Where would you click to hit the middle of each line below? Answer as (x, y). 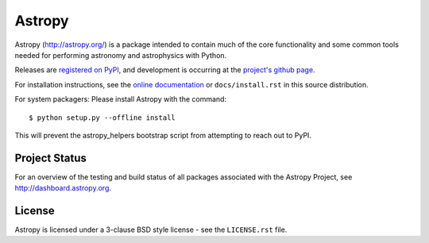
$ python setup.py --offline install (102, 118)
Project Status (51, 158)
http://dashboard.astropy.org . (63, 188)
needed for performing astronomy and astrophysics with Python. (121, 55)
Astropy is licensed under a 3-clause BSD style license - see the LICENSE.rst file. (151, 229)
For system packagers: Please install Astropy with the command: (120, 99)
